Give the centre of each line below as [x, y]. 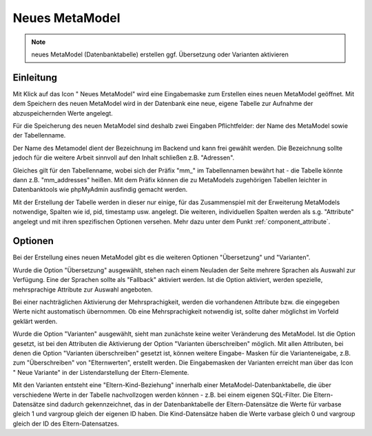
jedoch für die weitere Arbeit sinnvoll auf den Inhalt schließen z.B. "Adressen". [124, 157]
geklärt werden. [35, 321]
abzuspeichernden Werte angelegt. [63, 113]
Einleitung [35, 77]
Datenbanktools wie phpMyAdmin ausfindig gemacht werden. [100, 190]
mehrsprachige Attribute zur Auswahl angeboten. [83, 290]
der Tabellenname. [39, 135]
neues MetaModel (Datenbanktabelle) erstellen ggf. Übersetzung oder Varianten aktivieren [160, 54]
